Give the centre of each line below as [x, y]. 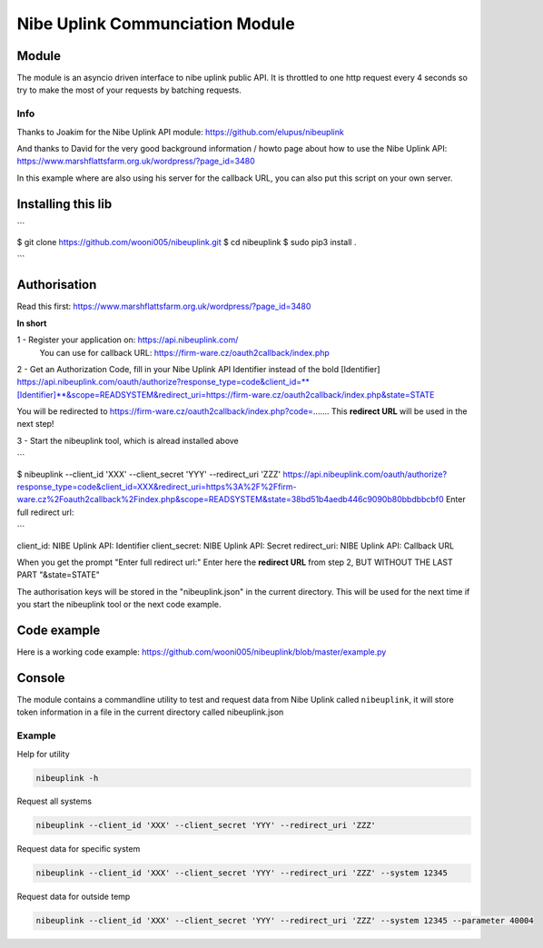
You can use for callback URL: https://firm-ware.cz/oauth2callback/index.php [185, 352]
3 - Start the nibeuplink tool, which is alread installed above [128, 440]
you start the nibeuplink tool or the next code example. [119, 605]
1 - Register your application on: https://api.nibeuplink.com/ [128, 340]
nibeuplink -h [67, 778]
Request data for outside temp [74, 897]
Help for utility [43, 754]
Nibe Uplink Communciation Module [156, 24]
